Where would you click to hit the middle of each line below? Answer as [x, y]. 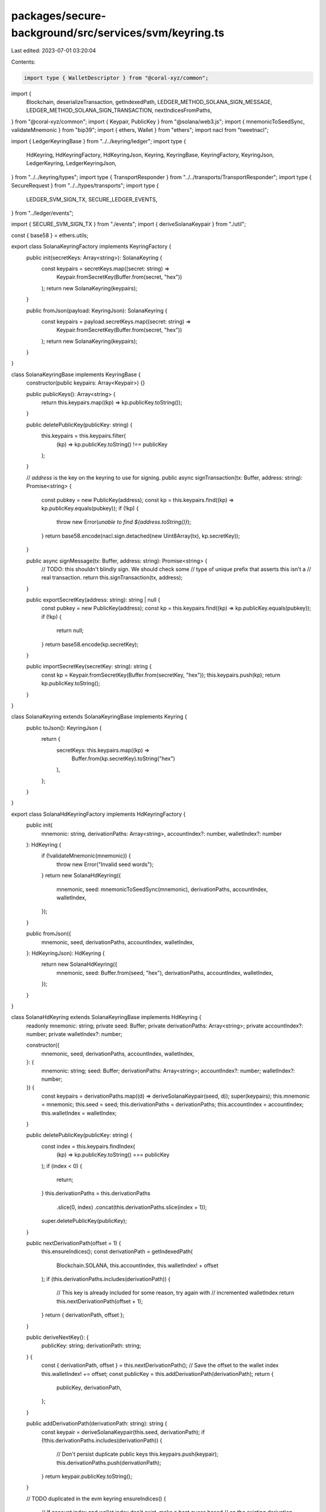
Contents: [23, 62]
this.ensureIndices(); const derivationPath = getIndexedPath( [117, 1251]
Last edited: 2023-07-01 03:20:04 [54, 51]
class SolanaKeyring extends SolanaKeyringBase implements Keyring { [99, 717]
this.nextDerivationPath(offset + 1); [100, 1301]
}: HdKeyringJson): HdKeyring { [66, 953]
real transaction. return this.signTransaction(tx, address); [112, 578]
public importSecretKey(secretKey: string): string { [89, 666]
